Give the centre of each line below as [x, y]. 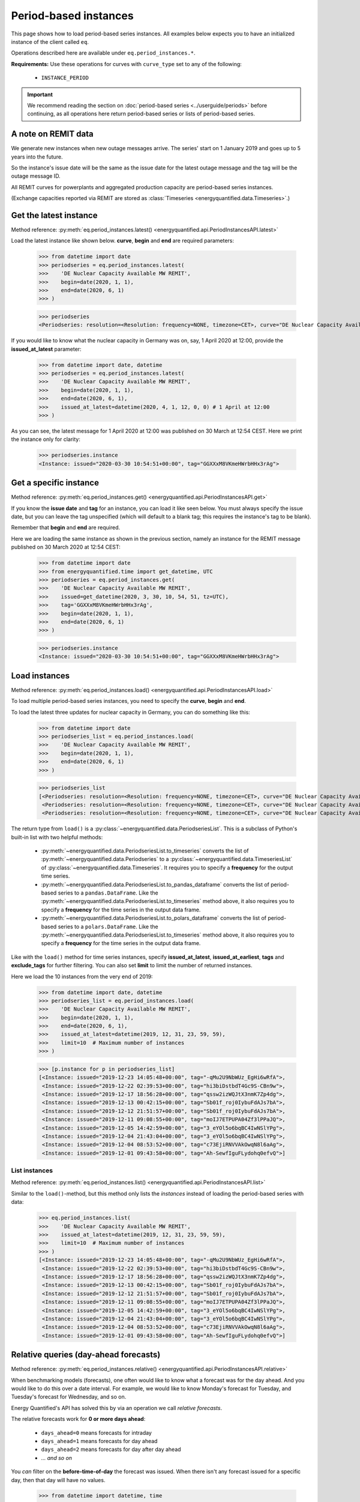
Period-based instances [73, 16]
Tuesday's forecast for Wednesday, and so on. [69, 1397]
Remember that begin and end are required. [66, 528]
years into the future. [37, 157]
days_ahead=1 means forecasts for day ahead [99, 1441]
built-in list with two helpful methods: [57, 837]
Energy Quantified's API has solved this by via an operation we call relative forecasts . [116, 1408]
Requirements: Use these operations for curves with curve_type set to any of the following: [127, 64]
